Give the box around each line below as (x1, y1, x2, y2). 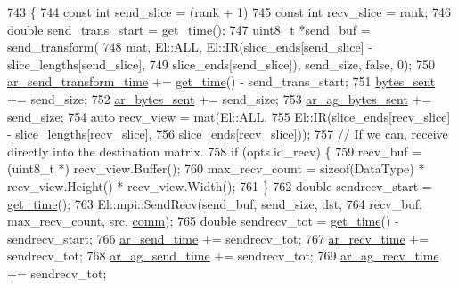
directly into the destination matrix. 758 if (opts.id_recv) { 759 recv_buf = (7, 141, 422, 160)
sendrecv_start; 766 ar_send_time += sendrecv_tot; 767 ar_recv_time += (7, 228, 429, 247)
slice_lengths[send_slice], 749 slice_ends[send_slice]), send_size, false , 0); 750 (7, 54, 435, 73)
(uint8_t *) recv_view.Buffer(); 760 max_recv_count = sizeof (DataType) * (7, 159, 425, 178)
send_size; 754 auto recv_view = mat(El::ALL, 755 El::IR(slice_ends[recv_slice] (7, 107, 451, 125)
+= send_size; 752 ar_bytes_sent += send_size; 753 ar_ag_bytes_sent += (7, 89, 432, 108)
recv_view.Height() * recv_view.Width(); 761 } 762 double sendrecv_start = (7, 176, 432, 195)
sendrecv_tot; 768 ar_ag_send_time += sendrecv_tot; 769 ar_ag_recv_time (7, 246, 439, 265)
